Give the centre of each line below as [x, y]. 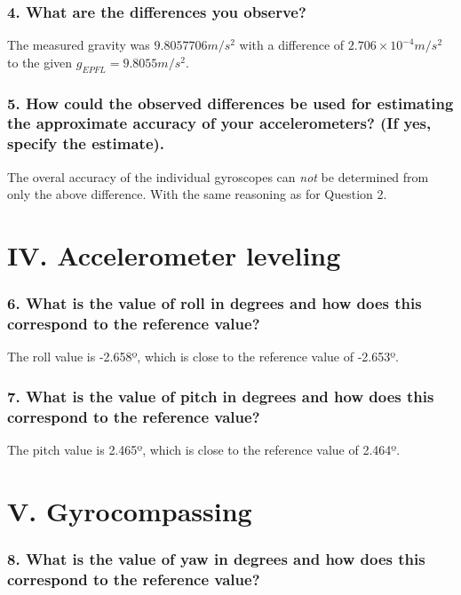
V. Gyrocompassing [130, 510]
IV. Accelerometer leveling [174, 255]
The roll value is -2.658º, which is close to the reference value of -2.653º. [203, 357]
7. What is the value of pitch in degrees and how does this [221, 396]
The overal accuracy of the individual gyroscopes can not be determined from [218, 176]
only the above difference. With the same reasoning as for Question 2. [197, 194]
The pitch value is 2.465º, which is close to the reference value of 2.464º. [204, 450]
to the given [40, 62]
